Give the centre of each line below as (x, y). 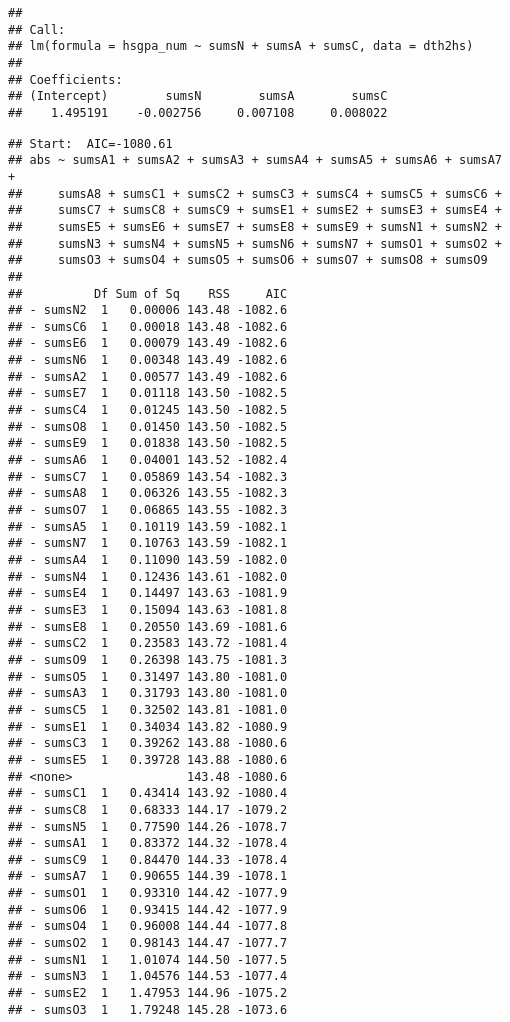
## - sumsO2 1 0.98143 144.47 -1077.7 (148, 943)
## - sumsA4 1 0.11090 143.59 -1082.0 (148, 560)
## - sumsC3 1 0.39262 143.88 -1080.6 (148, 743)
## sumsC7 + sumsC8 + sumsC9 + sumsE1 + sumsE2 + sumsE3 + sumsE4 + (255, 210)
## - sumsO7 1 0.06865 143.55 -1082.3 (148, 510)
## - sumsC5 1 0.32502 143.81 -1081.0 (148, 709)
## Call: (37, 29)
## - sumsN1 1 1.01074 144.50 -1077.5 (148, 959)
